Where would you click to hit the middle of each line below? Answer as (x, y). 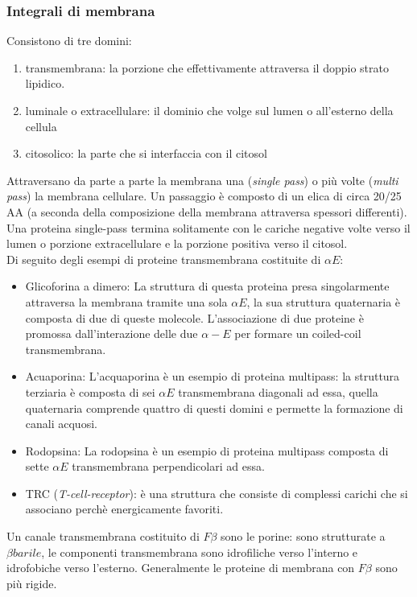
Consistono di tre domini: (69, 41)
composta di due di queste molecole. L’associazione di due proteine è (194, 317)
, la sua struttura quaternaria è (324, 301)
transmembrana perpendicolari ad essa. (168, 466)
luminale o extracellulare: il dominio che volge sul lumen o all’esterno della (209, 110)
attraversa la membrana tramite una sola (126, 301)
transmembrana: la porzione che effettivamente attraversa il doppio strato (207, 67)
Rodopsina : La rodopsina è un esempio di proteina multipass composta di (207, 450)
